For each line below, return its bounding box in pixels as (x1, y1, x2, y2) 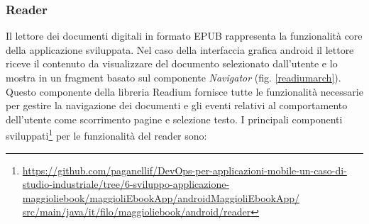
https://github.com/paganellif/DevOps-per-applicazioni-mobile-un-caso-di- (22, 162, 347, 177)
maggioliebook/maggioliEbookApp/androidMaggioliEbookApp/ (22, 190, 300, 205)
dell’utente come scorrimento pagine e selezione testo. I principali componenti (6, 111, 343, 126)
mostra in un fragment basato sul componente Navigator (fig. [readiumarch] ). (6, 70, 341, 84)
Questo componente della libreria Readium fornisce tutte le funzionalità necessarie (6, 84, 363, 99)
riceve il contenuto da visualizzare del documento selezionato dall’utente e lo (6, 56, 338, 71)
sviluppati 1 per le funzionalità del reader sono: (6, 126, 207, 143)
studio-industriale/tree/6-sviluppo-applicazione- (22, 177, 230, 191)
